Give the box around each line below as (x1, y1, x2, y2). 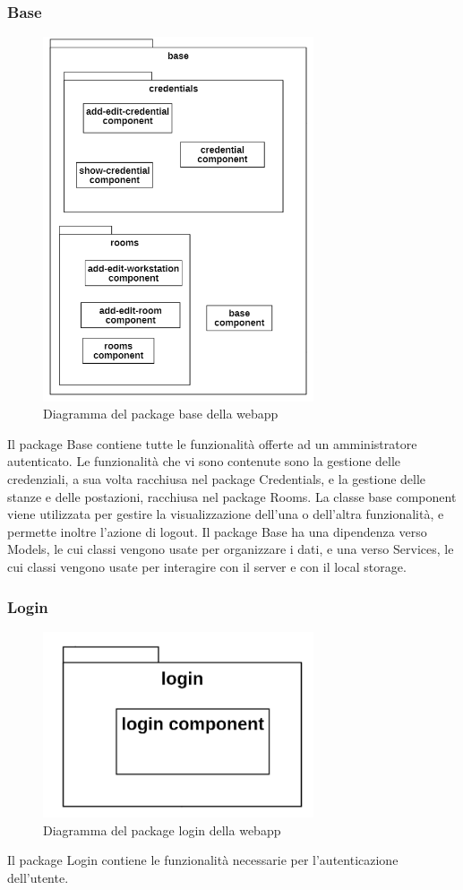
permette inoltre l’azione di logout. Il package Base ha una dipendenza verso (7, 522, 427, 540)
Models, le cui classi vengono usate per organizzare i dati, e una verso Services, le (7, 540, 454, 558)
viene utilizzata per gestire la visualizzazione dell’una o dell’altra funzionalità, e (7, 505, 444, 523)
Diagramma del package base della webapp (43, 404, 279, 423)
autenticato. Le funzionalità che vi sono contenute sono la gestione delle (7, 452, 401, 471)
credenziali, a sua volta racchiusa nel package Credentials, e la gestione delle (7, 470, 426, 488)
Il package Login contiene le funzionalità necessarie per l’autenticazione (7, 851, 399, 869)
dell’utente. (7, 868, 69, 887)
